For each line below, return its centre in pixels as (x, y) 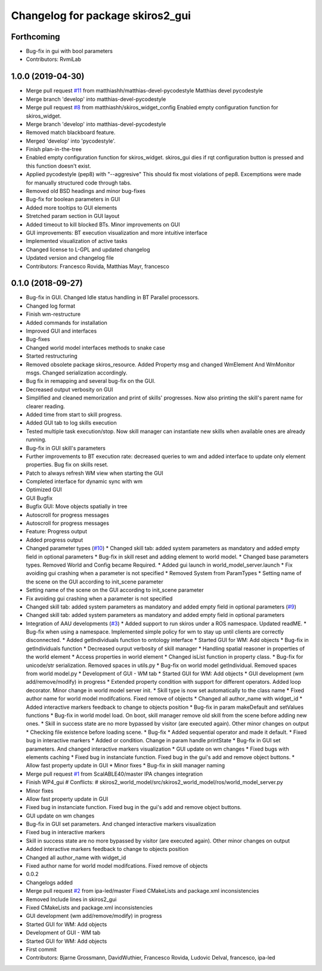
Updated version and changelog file (70, 258)
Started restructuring (52, 356)
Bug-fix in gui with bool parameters (69, 51)
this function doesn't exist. (59, 166)
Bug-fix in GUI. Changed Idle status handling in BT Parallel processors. (113, 297)
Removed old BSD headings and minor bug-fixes (86, 191)
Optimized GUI (44, 490)
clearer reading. (46, 406)
